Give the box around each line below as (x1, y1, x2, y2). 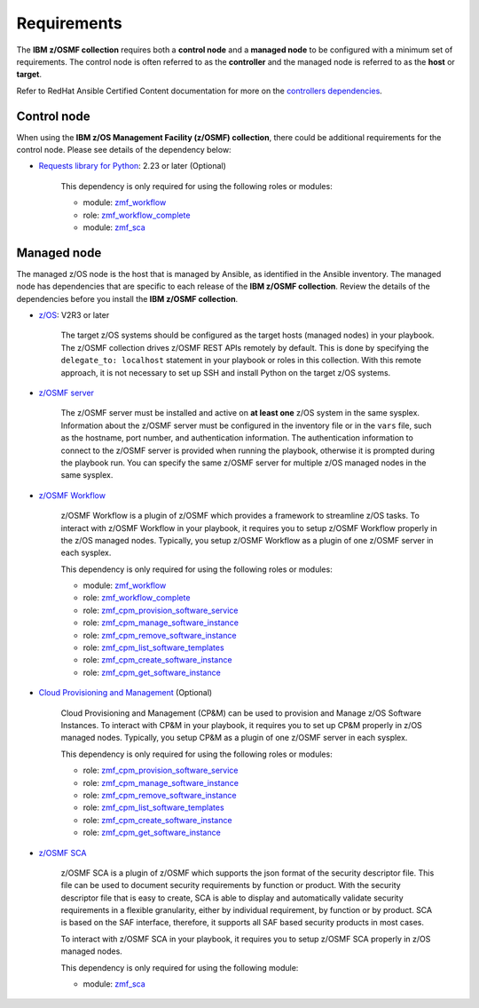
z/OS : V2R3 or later (38, 310, 110, 321)
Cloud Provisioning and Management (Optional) (38, 687, 213, 698)
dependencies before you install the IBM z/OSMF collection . (16, 293, 239, 304)
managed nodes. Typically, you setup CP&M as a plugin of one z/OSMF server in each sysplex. (60, 733, 408, 743)
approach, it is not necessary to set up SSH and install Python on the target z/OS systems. (60, 367, 391, 377)
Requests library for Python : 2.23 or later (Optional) (38, 161, 226, 171)
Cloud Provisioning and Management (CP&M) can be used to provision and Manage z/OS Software (60, 707, 421, 718)
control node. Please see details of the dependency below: (16, 145, 232, 155)
